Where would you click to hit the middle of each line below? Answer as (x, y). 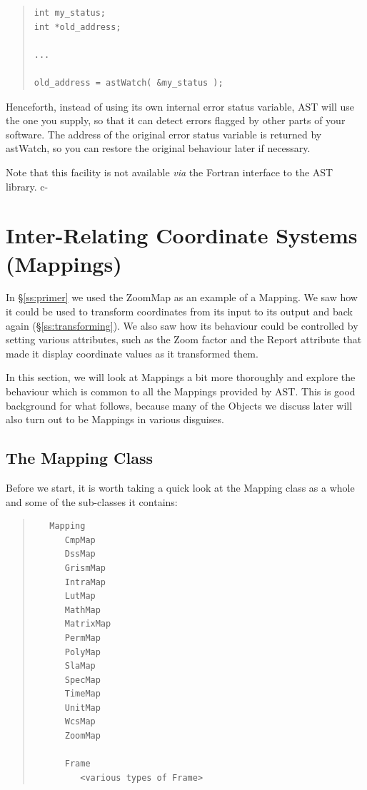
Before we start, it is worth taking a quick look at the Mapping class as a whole (180, 487)
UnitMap (82, 708)
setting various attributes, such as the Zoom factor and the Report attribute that (184, 339)
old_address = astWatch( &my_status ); (129, 82)
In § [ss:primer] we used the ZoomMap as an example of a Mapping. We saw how (182, 297)
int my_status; (70, 13)
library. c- (27, 186)
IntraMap (85, 582)
